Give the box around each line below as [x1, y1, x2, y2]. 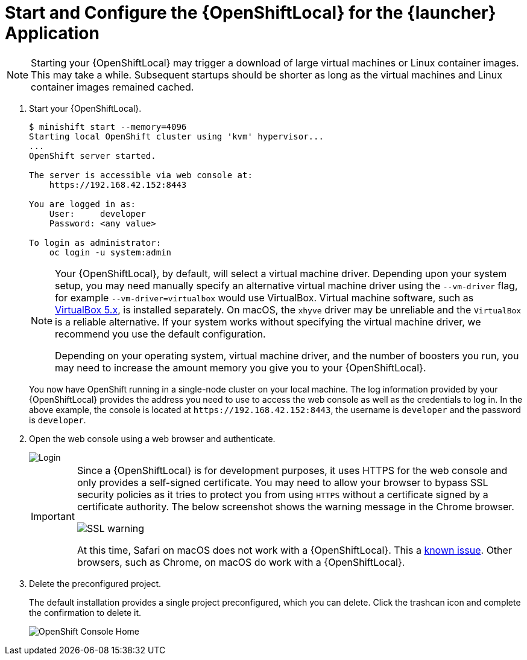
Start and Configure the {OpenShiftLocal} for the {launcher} [5, 2, 496, 23]
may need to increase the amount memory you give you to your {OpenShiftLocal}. [55, 361, 426, 374]
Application [5, 23, 99, 43]
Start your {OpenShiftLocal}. [29, 103, 142, 114]
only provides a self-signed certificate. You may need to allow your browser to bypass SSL [77, 476, 488, 489]
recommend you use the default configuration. [55, 327, 266, 340]
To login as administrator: [29, 237, 162, 248]
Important [31, 510, 75, 522]
